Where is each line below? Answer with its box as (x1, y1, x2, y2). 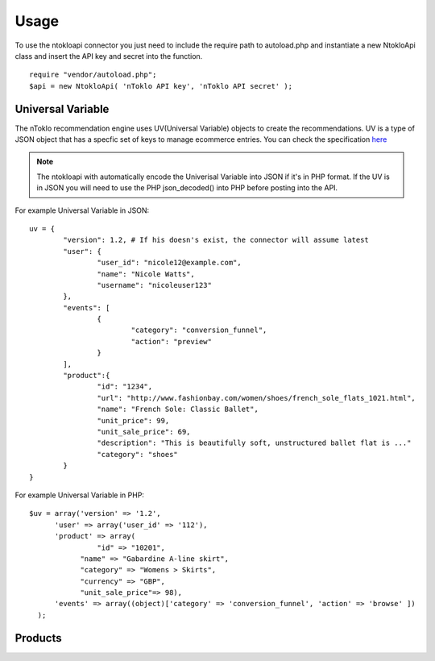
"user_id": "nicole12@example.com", (97, 258, 242, 268)
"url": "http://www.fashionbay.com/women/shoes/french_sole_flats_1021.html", (97, 393, 416, 402)
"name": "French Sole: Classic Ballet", (97, 405, 259, 414)
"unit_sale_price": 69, (97, 427, 191, 436)
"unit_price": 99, (97, 416, 170, 425)
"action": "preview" (130, 337, 213, 346)
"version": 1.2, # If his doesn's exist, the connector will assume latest (63, 235, 370, 245)
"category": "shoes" (97, 450, 179, 459)
